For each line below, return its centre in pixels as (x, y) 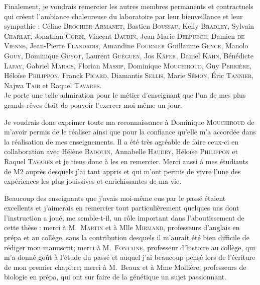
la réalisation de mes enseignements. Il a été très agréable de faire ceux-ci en (121, 141)
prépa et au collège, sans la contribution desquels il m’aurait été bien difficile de (127, 237)
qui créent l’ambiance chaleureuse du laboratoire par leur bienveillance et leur (123, 16)
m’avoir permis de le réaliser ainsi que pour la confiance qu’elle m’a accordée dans (130, 132)
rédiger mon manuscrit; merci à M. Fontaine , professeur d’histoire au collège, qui (130, 247)
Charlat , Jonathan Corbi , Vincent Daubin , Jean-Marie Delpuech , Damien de (124, 35)
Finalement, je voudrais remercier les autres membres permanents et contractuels (129, 6)
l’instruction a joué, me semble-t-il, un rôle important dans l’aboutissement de (124, 217)
